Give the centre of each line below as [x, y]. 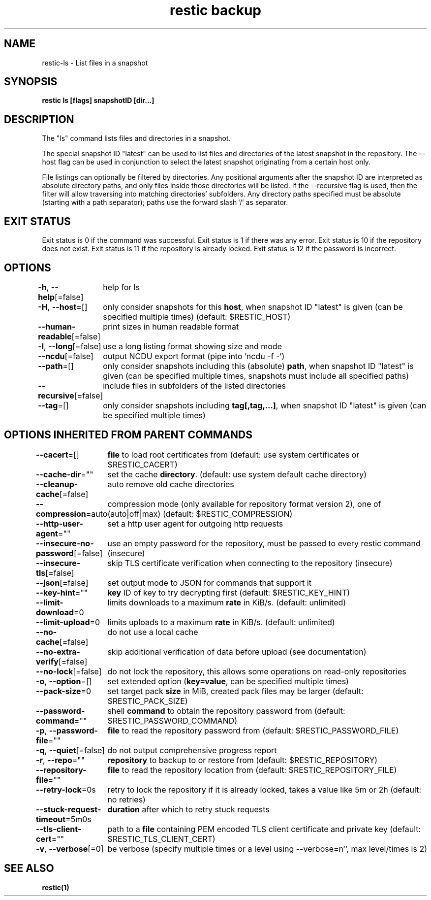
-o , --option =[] [64, 681]
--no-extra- [58, 651]
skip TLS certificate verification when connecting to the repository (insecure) [250, 563]
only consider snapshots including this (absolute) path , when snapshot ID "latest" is [258, 366]
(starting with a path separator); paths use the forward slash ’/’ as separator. [165, 202]
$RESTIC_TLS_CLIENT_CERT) [161, 839]
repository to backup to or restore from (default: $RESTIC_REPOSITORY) [243, 760]
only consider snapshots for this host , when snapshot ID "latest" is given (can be [253, 307]
